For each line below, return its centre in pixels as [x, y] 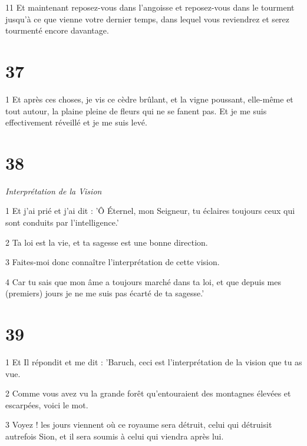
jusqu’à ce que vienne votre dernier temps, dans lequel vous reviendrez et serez [148, 19]
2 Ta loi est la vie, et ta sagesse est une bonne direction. [107, 242]
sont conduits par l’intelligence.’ [62, 222]
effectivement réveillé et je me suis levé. [76, 122]
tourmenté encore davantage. [57, 30]
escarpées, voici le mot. [47, 404]
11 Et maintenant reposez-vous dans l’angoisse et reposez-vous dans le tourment [150, 7]
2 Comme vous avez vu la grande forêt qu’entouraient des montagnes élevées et [148, 393]
